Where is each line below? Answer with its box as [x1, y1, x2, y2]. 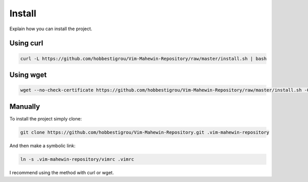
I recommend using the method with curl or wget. [9, 169, 114, 175]
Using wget [9, 70, 47, 79]
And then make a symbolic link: [9, 143, 76, 149]
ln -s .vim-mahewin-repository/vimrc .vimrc [20, 156, 134, 162]
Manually [9, 102, 41, 111]
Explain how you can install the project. [9, 26, 92, 32]
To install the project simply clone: [9, 115, 82, 122]
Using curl [9, 39, 44, 48]
